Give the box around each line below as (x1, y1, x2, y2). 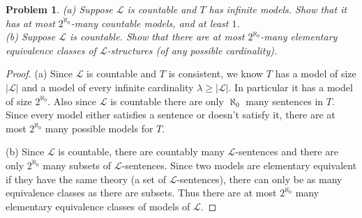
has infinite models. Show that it (209, 2, 347, 16)
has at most (6, 15, 55, 30)
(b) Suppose (6, 29, 56, 44)
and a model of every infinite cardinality (22, 79, 194, 94)
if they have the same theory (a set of (6, 171, 166, 186)
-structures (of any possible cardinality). (107, 42, 278, 57)
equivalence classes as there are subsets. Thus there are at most (6, 185, 277, 200)
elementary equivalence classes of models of (6, 198, 190, 213)
